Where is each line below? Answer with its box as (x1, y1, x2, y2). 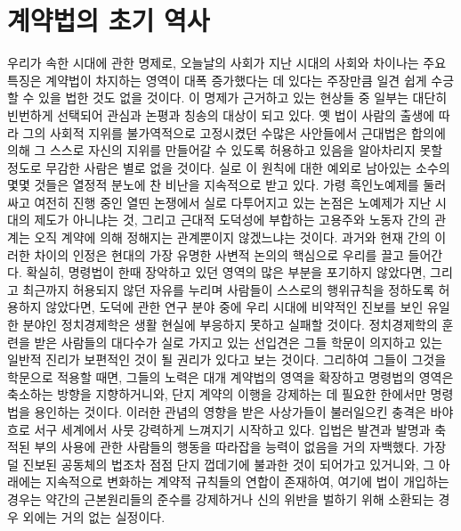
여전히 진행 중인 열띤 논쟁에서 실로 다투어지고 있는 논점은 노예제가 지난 (34, 192, 432, 211)
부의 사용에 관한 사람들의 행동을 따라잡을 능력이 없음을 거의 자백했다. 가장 (34, 437, 447, 456)
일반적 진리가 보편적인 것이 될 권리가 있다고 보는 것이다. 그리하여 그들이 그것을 (7, 350, 447, 369)
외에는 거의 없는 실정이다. (22, 507, 166, 526)
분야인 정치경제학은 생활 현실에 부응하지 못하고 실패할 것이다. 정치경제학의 (22, 315, 438, 334)
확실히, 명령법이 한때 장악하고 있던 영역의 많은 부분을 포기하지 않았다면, (26, 263, 426, 282)
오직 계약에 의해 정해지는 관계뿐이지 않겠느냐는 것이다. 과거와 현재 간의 (34, 228, 431, 247)
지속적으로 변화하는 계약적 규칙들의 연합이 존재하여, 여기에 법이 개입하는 (45, 472, 449, 491)
